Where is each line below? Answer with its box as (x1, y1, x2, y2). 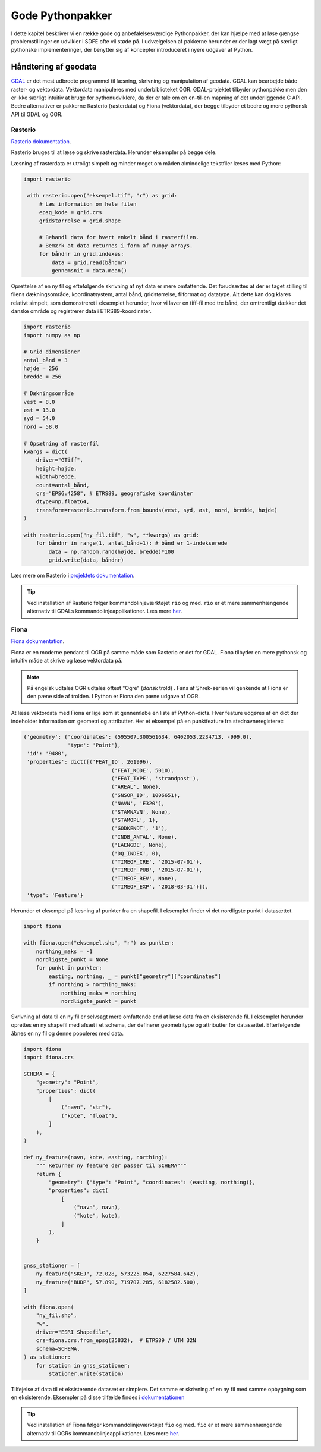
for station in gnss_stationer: (36, 1362, 131, 1369)
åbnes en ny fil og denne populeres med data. (11, 1030, 124, 1037)
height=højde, (36, 465, 77, 472)
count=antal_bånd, (36, 482, 90, 488)
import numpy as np (23, 332, 80, 338)
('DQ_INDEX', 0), (111, 850, 162, 857)
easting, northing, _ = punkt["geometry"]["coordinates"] (48, 973, 221, 980)
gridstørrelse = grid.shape (39, 217, 121, 224)
